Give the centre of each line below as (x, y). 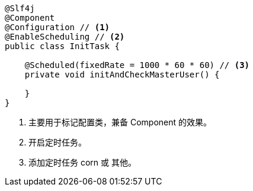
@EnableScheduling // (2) (65, 37)
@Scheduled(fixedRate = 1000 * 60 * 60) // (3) (137, 65)
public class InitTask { (62, 46)
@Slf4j (20, 8)
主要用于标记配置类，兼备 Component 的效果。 (120, 122)
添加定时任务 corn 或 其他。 (82, 162)
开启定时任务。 (57, 142)
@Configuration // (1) (57, 27)
